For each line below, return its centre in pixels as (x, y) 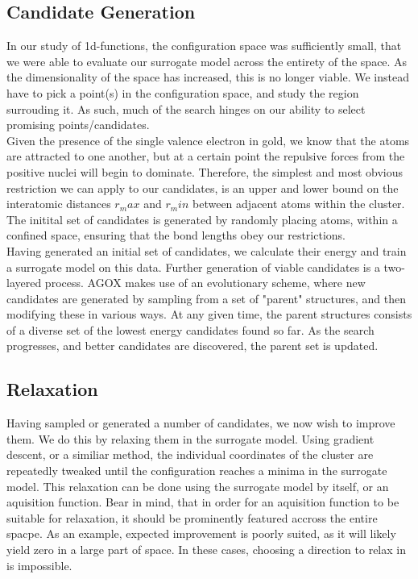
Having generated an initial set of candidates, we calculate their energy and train (207, 250)
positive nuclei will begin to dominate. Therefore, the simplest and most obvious (205, 171)
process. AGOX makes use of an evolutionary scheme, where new (205, 283)
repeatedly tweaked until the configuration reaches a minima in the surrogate (197, 471)
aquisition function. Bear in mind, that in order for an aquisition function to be (203, 502)
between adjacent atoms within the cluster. (299, 204)
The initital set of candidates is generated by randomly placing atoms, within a (202, 219)
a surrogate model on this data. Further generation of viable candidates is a (193, 267)
